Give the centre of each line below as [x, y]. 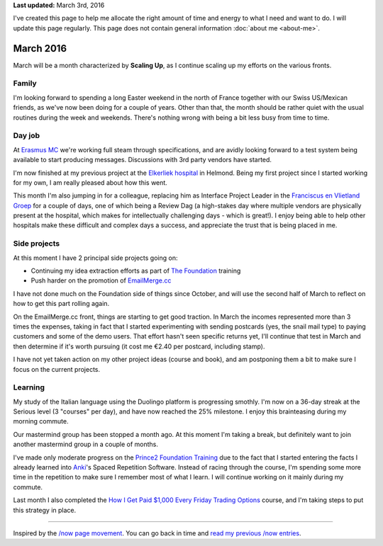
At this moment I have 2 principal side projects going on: [95, 258]
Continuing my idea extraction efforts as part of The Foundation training [136, 271]
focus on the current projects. [57, 369]
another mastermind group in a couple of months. [86, 444]
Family [25, 84]
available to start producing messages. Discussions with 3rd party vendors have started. [143, 160]
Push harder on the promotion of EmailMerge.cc [101, 280]
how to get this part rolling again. [61, 304]
